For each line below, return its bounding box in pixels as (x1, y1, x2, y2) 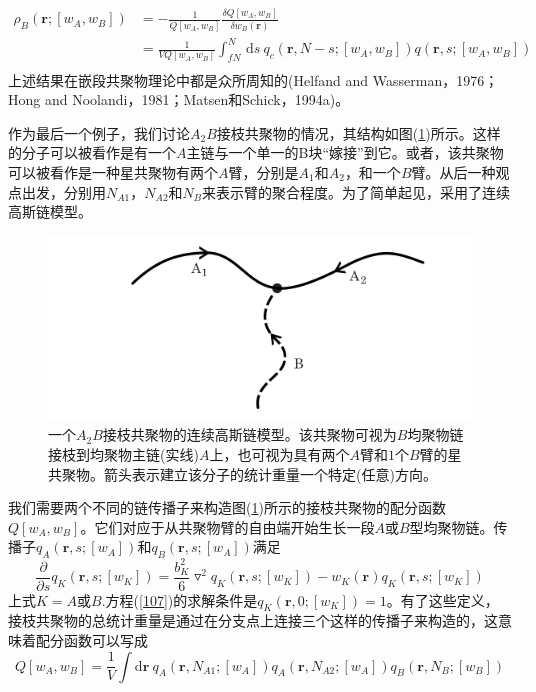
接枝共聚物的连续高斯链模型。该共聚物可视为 (102, 424, 397, 445)
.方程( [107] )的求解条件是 (101, 589, 258, 610)
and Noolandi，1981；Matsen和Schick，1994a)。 (44, 89, 350, 110)
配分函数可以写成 (35, 630, 148, 651)
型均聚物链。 (409, 516, 494, 537)
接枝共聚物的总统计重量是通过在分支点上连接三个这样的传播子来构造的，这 (8, 610, 498, 631)
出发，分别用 (21, 181, 106, 202)
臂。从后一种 (411, 161, 496, 182)
